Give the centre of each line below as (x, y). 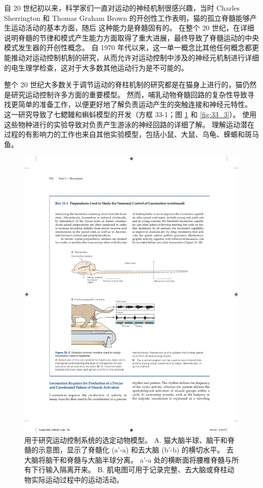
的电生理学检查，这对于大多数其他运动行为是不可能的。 (96, 67)
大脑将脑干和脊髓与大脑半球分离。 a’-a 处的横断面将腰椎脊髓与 (128, 459)
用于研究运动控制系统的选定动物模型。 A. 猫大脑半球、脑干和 (126, 440)
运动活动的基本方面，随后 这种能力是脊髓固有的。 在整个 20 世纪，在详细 (133, 28)
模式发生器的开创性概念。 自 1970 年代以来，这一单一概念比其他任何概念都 (128, 47)
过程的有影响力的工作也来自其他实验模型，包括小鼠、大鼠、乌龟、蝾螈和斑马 (131, 134)
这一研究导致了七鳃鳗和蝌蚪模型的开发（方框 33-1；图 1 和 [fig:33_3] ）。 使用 (130, 114)
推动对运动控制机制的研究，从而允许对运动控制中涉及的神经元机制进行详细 (135, 57)
